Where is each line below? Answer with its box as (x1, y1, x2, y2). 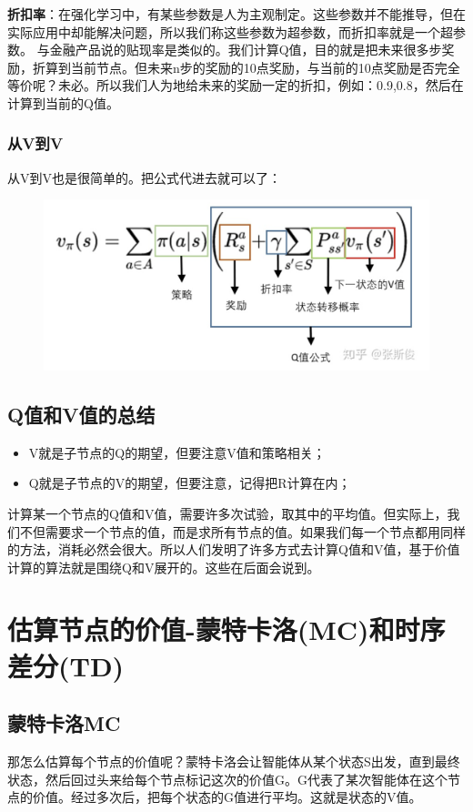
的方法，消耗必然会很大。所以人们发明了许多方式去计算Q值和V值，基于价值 (7, 540, 460, 559)
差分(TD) (7, 646, 125, 684)
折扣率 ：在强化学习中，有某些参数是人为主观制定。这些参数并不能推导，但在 (7, 5, 466, 23)
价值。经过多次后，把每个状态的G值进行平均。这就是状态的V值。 (32, 787, 422, 807)
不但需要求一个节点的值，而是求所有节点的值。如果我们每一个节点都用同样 (19, 522, 466, 541)
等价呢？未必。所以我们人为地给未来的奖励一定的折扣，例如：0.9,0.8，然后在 (7, 76, 464, 95)
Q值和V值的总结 (7, 400, 156, 428)
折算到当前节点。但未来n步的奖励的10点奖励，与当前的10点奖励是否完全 (32, 57, 460, 76)
